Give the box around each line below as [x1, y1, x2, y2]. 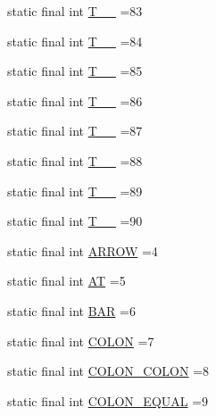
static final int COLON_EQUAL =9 [7, 391, 209, 410]
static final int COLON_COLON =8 [7, 362, 210, 380]
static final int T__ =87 [7, 121, 143, 140]
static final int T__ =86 [7, 91, 143, 110]
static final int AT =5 [7, 271, 126, 290]
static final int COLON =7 [7, 331, 154, 350]
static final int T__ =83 [7, 2, 143, 20]
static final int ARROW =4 [7, 241, 158, 260]
